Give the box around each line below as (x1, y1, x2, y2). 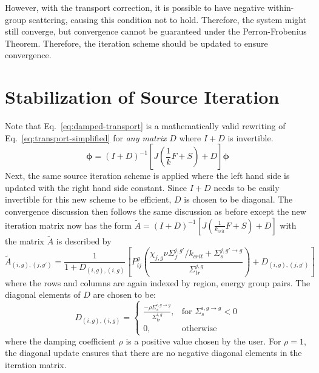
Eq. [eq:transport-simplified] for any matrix (5, 131, 167, 144)
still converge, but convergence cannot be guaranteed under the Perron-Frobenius (5, 25, 307, 38)
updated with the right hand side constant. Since (5, 181, 187, 193)
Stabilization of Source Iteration (5, 84, 280, 109)
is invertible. (227, 131, 274, 144)
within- (267, 1, 294, 13)
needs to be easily (213, 181, 280, 193)
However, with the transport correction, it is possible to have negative (5, 1, 265, 13)
